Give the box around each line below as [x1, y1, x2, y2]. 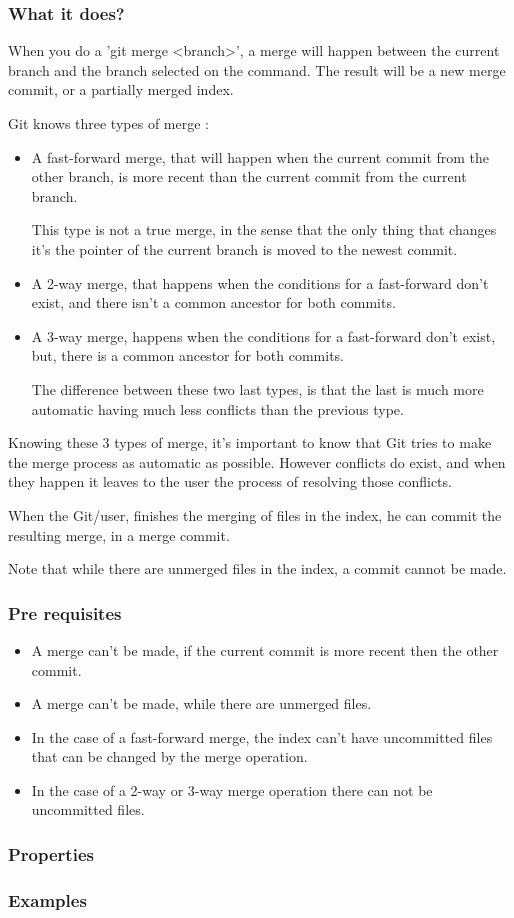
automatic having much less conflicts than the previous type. [31, 398, 404, 419]
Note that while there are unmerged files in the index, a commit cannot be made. [8, 558, 507, 579]
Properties [8, 841, 94, 866]
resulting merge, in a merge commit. [8, 524, 230, 545]
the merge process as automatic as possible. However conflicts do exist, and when [8, 451, 506, 472]
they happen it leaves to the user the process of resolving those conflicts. [8, 471, 452, 492]
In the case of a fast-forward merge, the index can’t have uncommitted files [31, 726, 493, 747]
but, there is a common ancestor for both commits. [31, 345, 345, 366]
